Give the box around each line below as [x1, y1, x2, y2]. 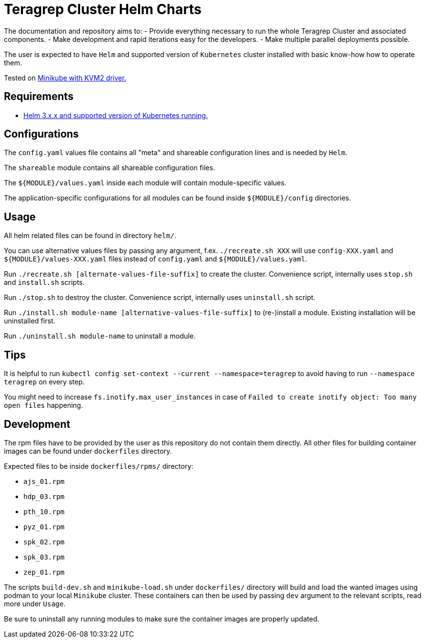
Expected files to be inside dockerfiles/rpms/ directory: [4, 461, 193, 470]
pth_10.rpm [23, 507, 65, 516]
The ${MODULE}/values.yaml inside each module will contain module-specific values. [4, 179, 287, 187]
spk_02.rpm [23, 538, 65, 546]
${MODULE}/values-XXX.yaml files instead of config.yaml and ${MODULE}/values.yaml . [4, 255, 308, 263]
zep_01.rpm [23, 568, 65, 576]
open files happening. [4, 401, 83, 410]
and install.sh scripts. [4, 278, 85, 287]
